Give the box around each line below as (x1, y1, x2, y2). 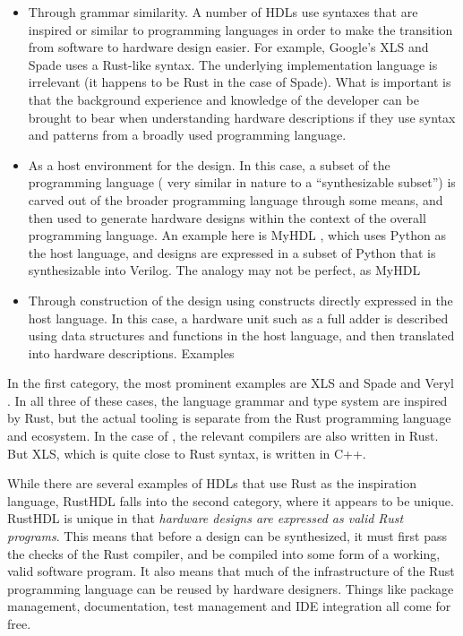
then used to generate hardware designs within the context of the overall (28, 208, 426, 227)
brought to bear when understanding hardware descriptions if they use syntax (28, 107, 456, 126)
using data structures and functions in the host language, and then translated (28, 326, 455, 345)
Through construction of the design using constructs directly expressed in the (28, 290, 453, 309)
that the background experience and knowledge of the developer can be (28, 90, 419, 108)
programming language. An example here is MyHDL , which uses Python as (28, 226, 446, 245)
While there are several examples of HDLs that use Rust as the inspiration (7, 474, 417, 493)
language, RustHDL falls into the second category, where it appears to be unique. (7, 491, 454, 510)
